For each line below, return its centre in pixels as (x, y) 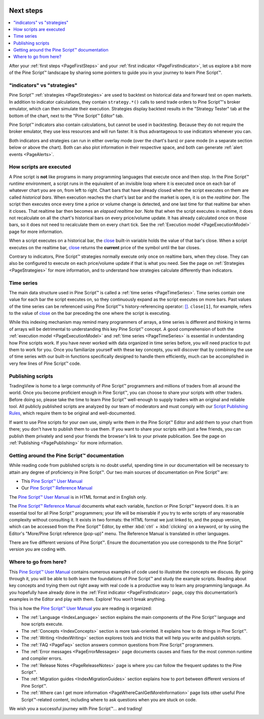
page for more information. (36, 231)
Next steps (26, 11)
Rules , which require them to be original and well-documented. (72, 413)
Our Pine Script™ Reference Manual (57, 488)
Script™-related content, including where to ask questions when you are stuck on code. (109, 699)
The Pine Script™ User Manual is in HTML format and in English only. (78, 497)
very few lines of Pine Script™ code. (45, 363)
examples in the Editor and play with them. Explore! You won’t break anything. (88, 599)
